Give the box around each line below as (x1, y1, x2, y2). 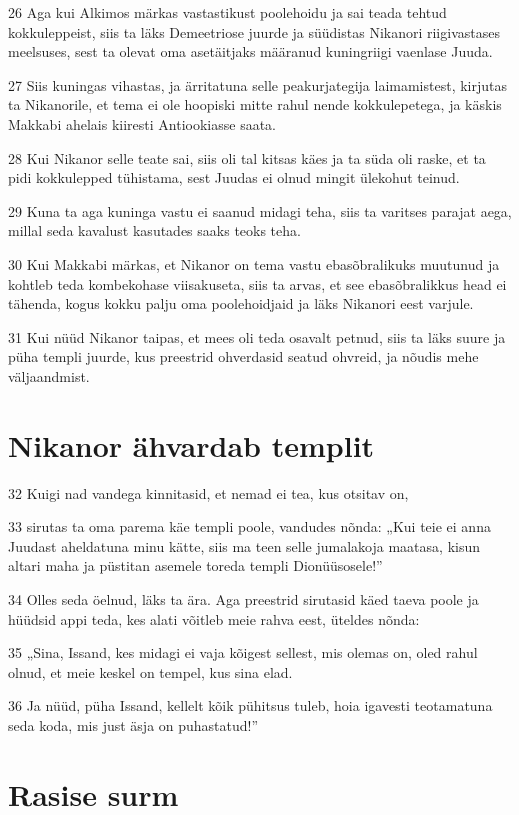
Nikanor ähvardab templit (8, 424, 375, 465)
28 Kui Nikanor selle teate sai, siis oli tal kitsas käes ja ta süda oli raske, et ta (8, 147, 486, 168)
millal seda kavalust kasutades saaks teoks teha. (8, 220, 301, 241)
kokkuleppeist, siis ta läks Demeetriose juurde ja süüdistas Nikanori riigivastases (8, 21, 500, 42)
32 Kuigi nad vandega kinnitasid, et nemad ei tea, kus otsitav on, (8, 482, 409, 503)
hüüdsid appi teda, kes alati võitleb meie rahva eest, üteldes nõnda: (8, 608, 420, 629)
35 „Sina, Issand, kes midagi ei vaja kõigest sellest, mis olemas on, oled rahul (8, 642, 478, 663)
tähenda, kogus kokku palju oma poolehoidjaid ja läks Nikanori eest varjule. (8, 293, 474, 314)
